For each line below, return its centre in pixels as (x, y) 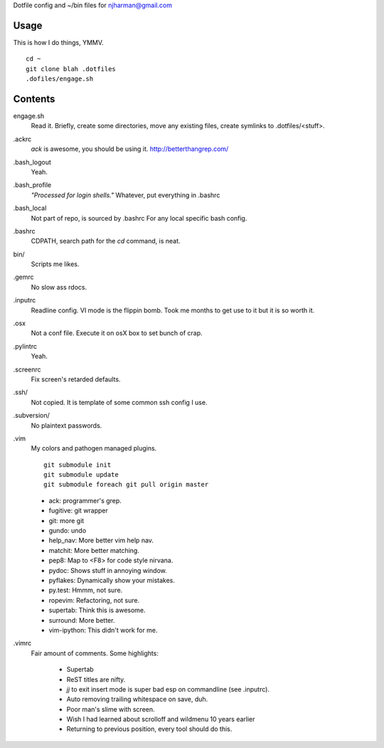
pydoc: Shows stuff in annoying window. (108, 570)
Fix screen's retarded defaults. (76, 379)
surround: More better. (82, 620)
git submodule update (81, 475)
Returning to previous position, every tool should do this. (149, 729)
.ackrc (22, 139)
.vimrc (22, 643)
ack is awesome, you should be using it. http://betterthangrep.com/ (130, 149)
